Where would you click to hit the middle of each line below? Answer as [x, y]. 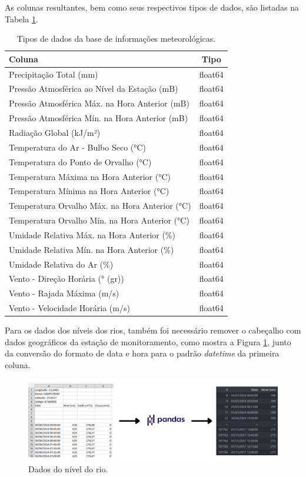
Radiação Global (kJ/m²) [55, 132]
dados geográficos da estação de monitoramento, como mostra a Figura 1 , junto [148, 341]
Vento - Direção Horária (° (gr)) [66, 278]
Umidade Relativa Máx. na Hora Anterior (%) [92, 234]
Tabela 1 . [21, 19]
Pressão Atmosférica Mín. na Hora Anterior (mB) [99, 118]
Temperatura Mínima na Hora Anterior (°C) [89, 191]
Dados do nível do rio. [68, 469]
